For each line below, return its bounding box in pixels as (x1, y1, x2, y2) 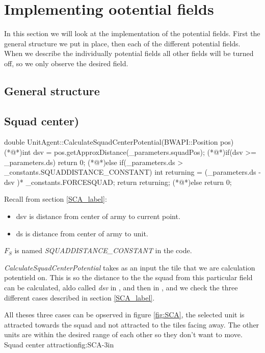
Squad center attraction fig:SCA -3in (4, 339, 114, 349)
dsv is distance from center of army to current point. (16, 211, 180, 222)
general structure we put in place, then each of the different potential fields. (4, 38, 241, 48)
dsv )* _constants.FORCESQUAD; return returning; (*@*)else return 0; (4, 176, 232, 187)
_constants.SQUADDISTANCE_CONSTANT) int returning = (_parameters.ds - (4, 167, 261, 177)
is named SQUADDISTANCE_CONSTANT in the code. (14, 245, 192, 256)
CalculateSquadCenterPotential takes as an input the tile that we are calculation (4, 262, 255, 273)
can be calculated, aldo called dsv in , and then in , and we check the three (4, 282, 238, 293)
